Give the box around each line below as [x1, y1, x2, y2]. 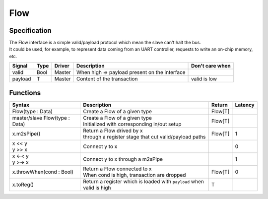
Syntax [12, 101, 30, 108]
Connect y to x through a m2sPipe [83, 155, 163, 162]
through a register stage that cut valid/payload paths [83, 133, 206, 140]
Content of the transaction [76, 75, 138, 82]
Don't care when [191, 63, 231, 69]
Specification [9, 26, 52, 35]
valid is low [191, 75, 217, 82]
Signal [12, 63, 28, 69]
